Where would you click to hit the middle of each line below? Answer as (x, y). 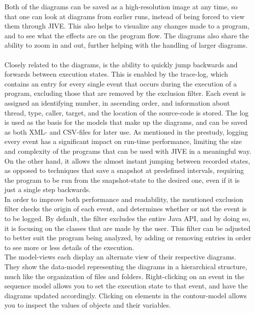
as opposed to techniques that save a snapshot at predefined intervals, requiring (124, 170)
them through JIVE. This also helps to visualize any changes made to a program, (127, 26)
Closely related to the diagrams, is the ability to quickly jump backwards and (121, 64)
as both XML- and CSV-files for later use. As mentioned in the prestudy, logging (126, 131)
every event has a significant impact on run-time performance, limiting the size (123, 141)
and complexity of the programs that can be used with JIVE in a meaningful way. (128, 151)
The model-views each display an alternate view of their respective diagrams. (120, 257)
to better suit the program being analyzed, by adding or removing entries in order (128, 238)
